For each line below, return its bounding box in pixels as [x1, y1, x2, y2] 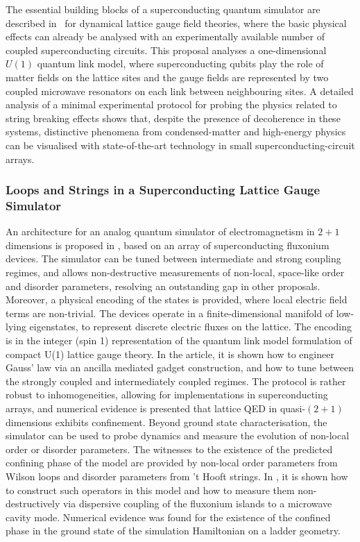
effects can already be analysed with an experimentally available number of [6, 29, 325, 44]
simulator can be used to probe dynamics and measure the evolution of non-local [6, 428, 350, 443]
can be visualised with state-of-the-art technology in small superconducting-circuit [6, 137, 355, 152]
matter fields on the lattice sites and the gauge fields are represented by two [6, 69, 329, 84]
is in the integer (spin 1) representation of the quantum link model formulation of [6, 333, 352, 348]
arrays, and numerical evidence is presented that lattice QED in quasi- [6, 400, 306, 415]
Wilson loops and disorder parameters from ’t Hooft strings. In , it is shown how [6, 468, 348, 483]
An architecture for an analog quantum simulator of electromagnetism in [6, 224, 315, 239]
